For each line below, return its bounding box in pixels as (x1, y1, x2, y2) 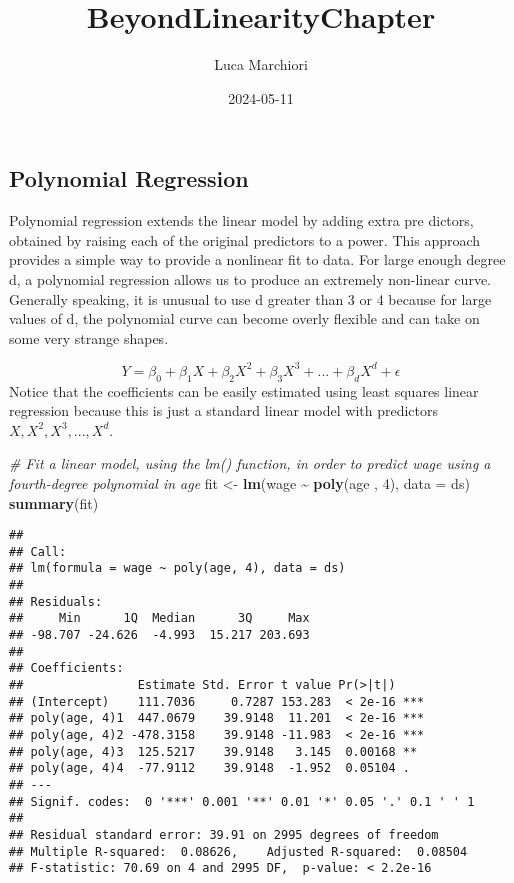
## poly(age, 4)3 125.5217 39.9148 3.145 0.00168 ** (9, 744, 418, 759)
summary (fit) (9, 492, 99, 513)
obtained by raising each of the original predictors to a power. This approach (9, 229, 481, 250)
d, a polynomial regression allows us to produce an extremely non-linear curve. (9, 268, 491, 289)
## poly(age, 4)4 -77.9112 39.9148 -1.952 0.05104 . (9, 761, 410, 776)
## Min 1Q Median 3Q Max (9, 611, 310, 626)
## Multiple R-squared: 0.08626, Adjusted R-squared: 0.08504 (9, 844, 468, 859)
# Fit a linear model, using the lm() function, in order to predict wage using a (9, 453, 491, 474)
